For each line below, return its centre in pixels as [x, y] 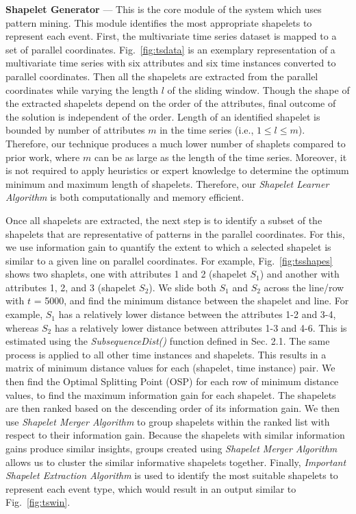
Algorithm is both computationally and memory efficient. [125, 197]
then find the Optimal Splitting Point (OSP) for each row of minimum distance [172, 381]
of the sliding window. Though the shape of [258, 89]
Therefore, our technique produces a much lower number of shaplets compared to [176, 143]
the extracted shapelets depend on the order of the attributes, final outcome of [171, 103]
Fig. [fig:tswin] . [38, 502]
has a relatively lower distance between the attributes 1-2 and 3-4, [197, 314]
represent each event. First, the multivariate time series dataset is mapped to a [171, 36]
